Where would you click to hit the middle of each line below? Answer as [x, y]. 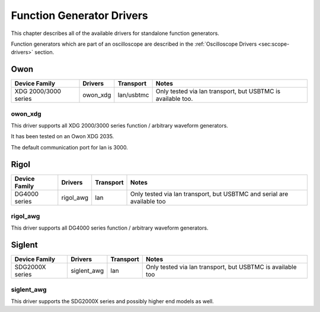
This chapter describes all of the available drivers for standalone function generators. [115, 33]
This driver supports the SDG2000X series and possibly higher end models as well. [113, 301]
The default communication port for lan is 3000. [70, 147]
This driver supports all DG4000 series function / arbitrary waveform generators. [110, 228]
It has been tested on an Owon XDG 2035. [63, 136]
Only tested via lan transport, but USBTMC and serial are [209, 194]
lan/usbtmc [133, 95]
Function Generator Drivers [79, 15]
